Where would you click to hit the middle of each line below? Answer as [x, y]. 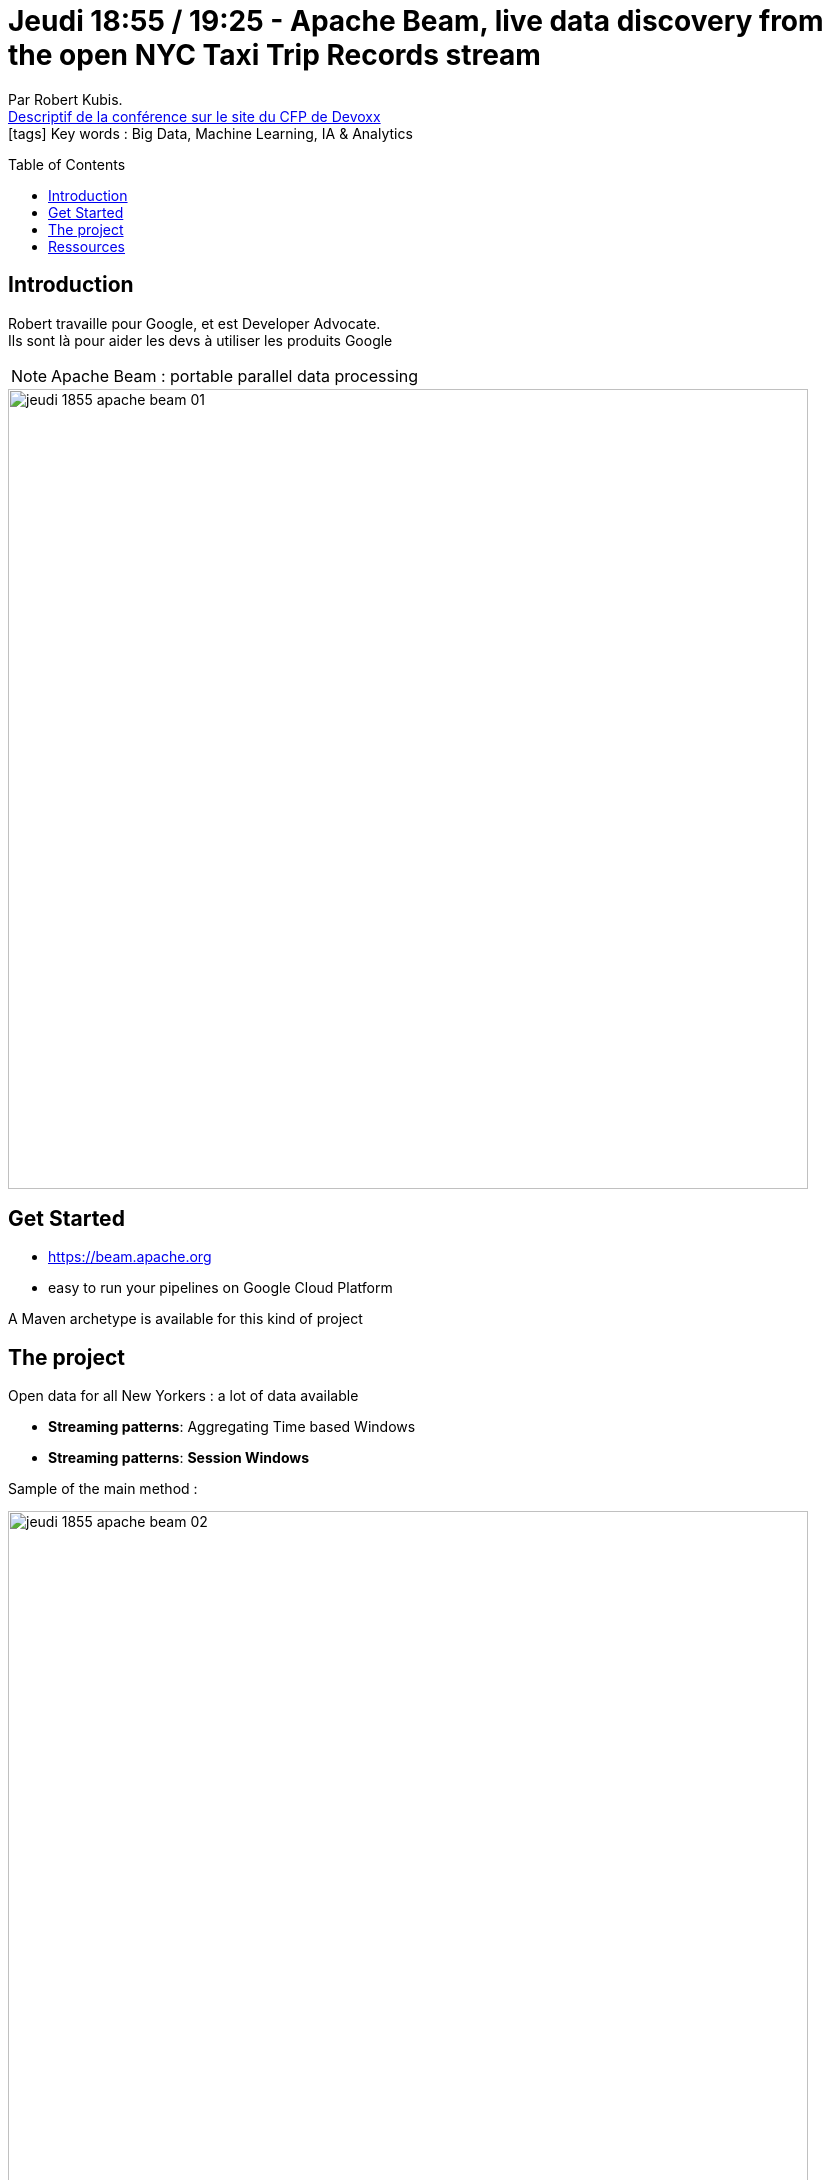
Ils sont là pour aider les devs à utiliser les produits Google [200, 340]
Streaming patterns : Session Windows [179, 1458]
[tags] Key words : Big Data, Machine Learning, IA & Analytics [210, 133]
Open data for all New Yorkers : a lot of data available [183, 1396]
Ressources [87, 246]
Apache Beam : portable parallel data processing [235, 375]
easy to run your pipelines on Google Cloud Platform [220, 1288]
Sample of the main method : [103, 1489]
